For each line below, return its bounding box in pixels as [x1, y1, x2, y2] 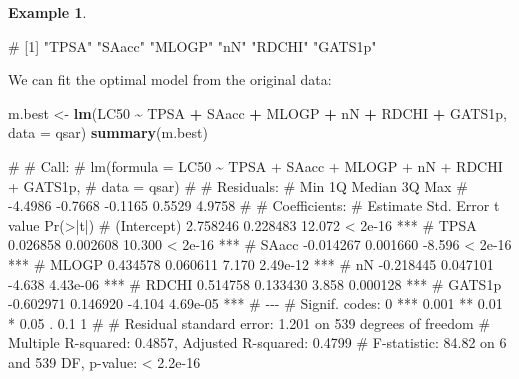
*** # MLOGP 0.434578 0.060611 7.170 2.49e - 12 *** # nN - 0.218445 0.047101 [8, 253, 494, 274]
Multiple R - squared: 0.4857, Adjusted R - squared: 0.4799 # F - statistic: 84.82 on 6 [8, 332, 507, 353]
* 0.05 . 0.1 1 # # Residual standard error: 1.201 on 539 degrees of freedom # [8, 312, 491, 333]
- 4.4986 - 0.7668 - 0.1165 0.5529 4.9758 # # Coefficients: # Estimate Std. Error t [8, 195, 500, 216]
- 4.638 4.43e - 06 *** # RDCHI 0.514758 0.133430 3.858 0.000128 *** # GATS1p [8, 273, 502, 294]
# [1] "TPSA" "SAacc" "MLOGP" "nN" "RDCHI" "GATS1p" [8, 35, 377, 56]
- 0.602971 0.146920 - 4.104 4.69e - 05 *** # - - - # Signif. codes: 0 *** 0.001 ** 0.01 [8, 293, 503, 314]
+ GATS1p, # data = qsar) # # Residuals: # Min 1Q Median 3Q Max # [8, 175, 468, 196]
